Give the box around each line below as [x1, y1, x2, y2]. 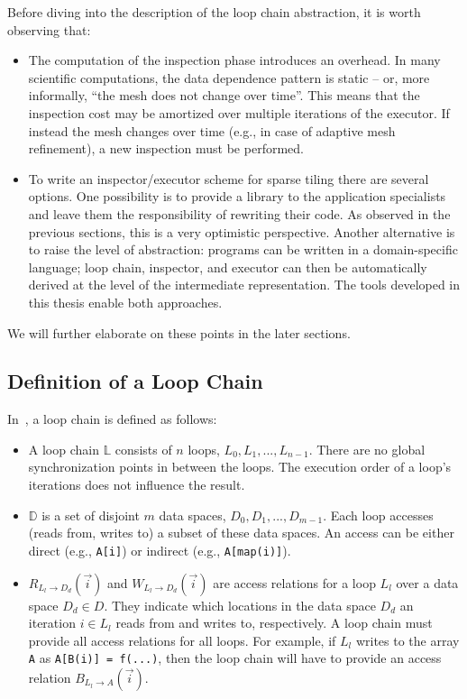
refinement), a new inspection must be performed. [28, 139, 304, 158]
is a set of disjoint [41, 505, 140, 524]
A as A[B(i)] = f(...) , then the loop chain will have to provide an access [28, 648, 442, 667]
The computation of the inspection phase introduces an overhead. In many [28, 51, 441, 69]
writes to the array [355, 630, 460, 649]
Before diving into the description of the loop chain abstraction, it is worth [7, 3, 421, 21]
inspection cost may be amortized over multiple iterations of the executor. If [28, 103, 450, 122]
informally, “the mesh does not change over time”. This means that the [28, 86, 420, 105]
